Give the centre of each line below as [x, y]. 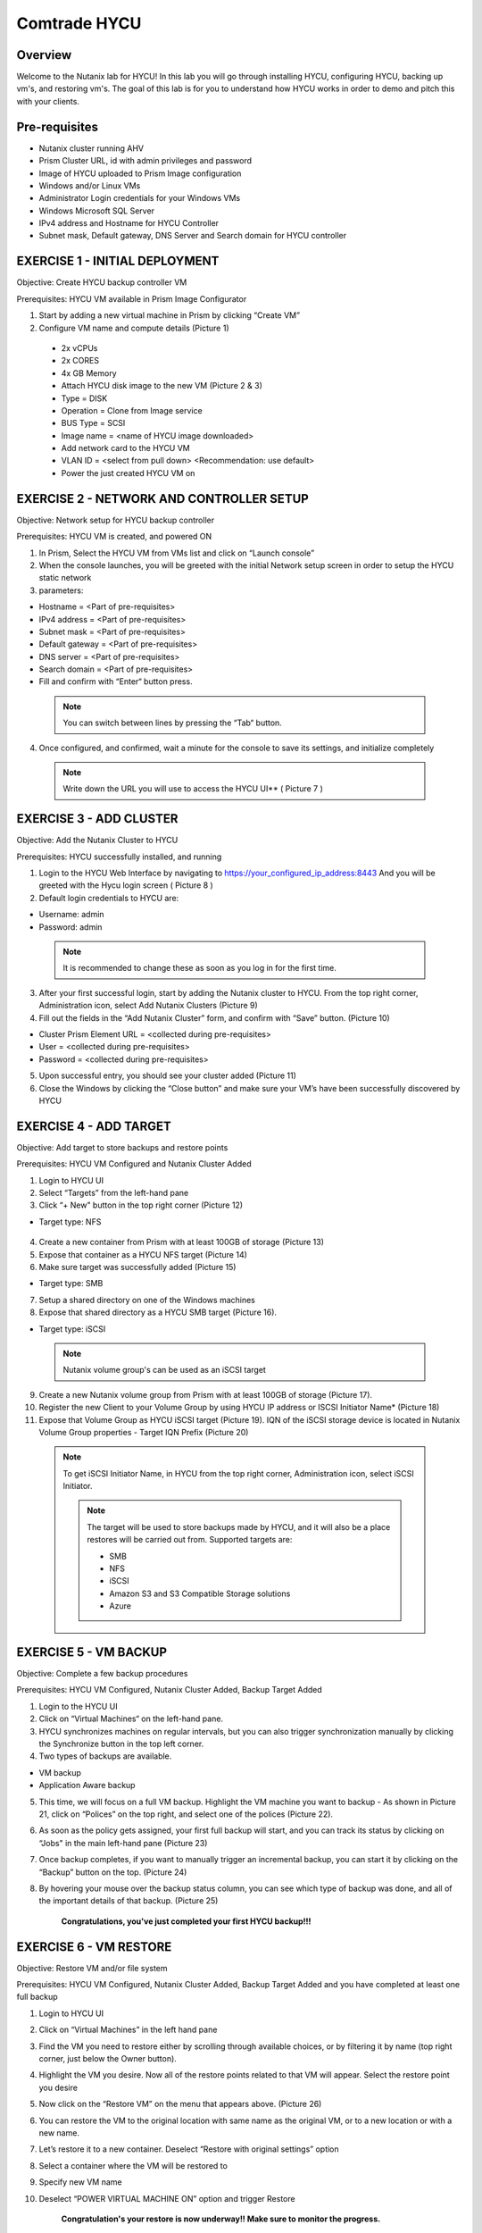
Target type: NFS [70, 1221]
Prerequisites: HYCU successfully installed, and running [119, 857]
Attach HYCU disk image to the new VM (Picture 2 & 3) [162, 386]
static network [65, 578]
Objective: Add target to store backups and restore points [122, 1147]
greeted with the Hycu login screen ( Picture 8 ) [126, 885]
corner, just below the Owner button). [108, 2058]
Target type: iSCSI [72, 1329]
